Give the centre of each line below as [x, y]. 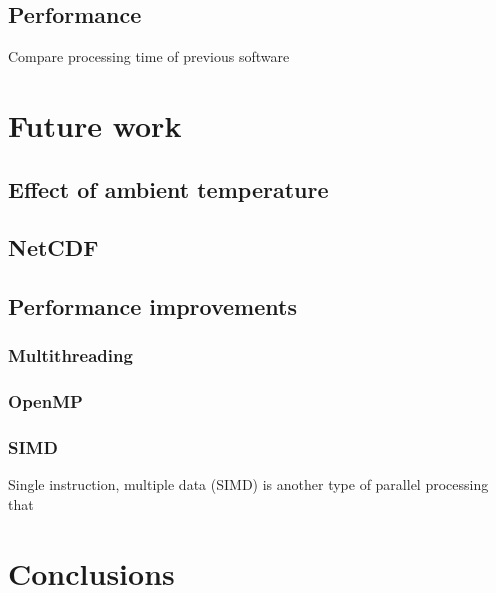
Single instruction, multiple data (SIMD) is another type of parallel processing [248, 484]
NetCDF [53, 247]
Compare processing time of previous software [149, 56]
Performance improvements [152, 306]
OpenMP [45, 401]
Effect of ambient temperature [168, 188]
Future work [95, 124]
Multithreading [70, 355]
